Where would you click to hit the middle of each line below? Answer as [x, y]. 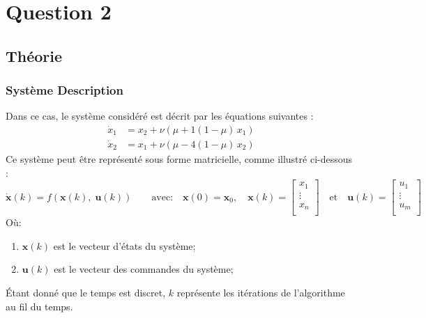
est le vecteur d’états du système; [124, 245]
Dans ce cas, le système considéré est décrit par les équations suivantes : [160, 116]
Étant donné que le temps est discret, [86, 293]
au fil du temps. [39, 306]
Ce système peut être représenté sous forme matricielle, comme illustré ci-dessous [179, 159]
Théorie [34, 55]
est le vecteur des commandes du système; [144, 269]
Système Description [64, 90]
